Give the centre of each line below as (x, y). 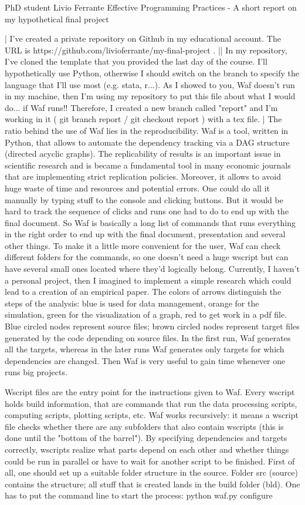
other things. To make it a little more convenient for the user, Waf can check (143, 245)
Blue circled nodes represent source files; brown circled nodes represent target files (152, 326)
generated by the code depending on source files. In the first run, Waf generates (148, 337)
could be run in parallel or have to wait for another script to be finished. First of (150, 461)
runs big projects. (36, 372)
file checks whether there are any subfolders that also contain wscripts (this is (144, 426)
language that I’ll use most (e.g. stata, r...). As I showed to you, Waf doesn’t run (150, 84)
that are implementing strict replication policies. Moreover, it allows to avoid (143, 176)
